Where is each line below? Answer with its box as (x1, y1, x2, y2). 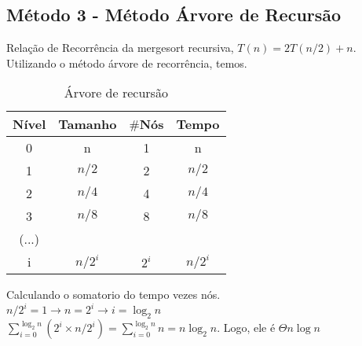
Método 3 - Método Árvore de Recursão (6, 2, 342, 27)
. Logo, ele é (217, 319, 276, 336)
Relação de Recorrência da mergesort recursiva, (6, 39, 234, 56)
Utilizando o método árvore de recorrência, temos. (6, 54, 247, 71)
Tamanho (58, 115, 117, 134)
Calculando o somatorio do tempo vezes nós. (6, 286, 221, 303)
